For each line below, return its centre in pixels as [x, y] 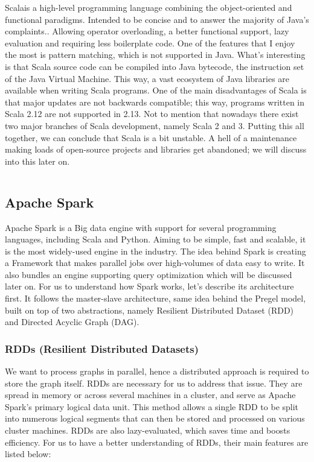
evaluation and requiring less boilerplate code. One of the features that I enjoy [150, 43]
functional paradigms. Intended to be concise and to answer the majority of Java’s [157, 19]
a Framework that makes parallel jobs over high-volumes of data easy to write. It [155, 263]
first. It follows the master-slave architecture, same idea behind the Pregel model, [155, 298]
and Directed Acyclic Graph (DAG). [72, 322]
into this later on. [37, 161]
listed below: [28, 454]
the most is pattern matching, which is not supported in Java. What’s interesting [155, 55]
